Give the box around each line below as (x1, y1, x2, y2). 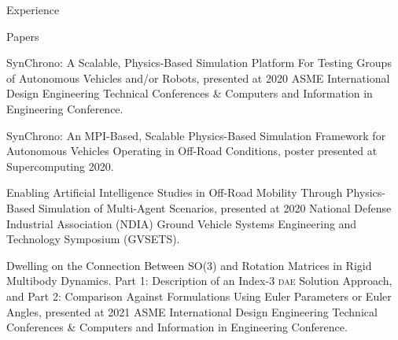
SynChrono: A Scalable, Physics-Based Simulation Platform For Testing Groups (6, 54, 392, 71)
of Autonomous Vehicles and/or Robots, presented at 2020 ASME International (6, 69, 390, 86)
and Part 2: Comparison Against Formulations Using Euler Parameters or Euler (6, 287, 392, 304)
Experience (6, 2, 60, 17)
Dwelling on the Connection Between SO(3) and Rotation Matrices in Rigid (6, 257, 372, 273)
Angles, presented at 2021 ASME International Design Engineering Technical (6, 303, 378, 320)
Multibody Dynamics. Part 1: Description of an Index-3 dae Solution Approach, (6, 272, 392, 289)
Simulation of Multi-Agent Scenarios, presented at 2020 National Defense (39, 199, 392, 216)
